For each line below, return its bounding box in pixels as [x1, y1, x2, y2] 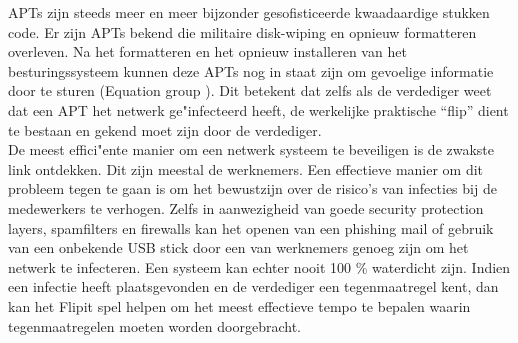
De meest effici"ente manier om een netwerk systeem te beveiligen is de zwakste [8, 139, 495, 160]
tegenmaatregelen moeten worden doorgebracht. [8, 315, 301, 336]
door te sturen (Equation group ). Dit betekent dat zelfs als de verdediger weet [8, 80, 492, 101]
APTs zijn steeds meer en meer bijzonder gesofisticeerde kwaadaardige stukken [8, 2, 490, 22]
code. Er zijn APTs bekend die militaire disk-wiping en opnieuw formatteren [8, 21, 477, 42]
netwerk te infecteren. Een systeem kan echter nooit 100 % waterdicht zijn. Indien [8, 256, 511, 277]
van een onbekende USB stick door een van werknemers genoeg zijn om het [8, 237, 469, 258]
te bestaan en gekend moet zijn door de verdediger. [8, 119, 322, 140]
